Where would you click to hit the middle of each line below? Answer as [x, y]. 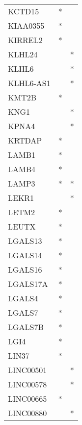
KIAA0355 [26, 25]
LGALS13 [25, 241]
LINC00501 [27, 370]
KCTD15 [24, 11]
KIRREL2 [25, 40]
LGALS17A [28, 284]
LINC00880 [27, 413]
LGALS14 [25, 255]
